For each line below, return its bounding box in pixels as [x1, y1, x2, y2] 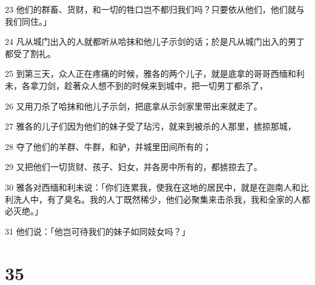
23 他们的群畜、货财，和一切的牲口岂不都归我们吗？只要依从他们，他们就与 [5, 3, 305, 15]
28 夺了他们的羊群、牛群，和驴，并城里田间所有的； [5, 140, 211, 152]
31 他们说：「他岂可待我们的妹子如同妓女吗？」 [5, 224, 190, 237]
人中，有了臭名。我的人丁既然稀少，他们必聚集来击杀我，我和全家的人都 [21, 192, 310, 205]
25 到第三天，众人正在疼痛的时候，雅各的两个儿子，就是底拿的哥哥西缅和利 [5, 67, 305, 80]
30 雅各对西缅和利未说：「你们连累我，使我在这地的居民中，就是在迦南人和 [5, 180, 300, 193]
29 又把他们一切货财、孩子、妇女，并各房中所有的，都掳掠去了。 [5, 160, 262, 173]
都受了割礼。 [5, 47, 56, 59]
